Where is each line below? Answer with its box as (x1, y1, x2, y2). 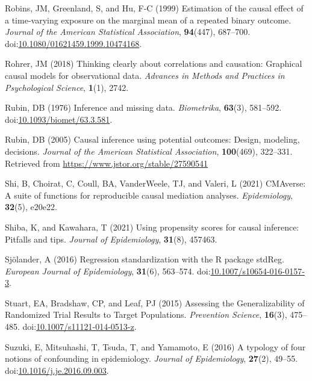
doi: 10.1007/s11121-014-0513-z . (22, 320, 137, 333)
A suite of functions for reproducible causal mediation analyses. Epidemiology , (5, 188, 293, 201)
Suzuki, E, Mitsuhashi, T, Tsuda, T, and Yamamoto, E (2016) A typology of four (5, 340, 306, 353)
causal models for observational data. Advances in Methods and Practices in (5, 69, 285, 81)
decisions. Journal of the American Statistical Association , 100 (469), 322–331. (5, 144, 293, 157)
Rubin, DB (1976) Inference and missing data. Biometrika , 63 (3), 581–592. (5, 101, 282, 114)
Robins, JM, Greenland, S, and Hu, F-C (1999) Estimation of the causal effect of (5, 2, 304, 14)
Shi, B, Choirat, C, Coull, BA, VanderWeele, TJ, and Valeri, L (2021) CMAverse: (5, 177, 306, 190)
